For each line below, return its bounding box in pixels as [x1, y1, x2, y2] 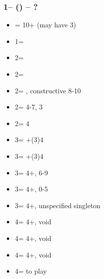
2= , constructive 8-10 [15, 85, 81, 95]
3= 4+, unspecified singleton [15, 200, 101, 210]
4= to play [15, 266, 47, 276]
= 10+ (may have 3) [15, 20, 76, 30]
